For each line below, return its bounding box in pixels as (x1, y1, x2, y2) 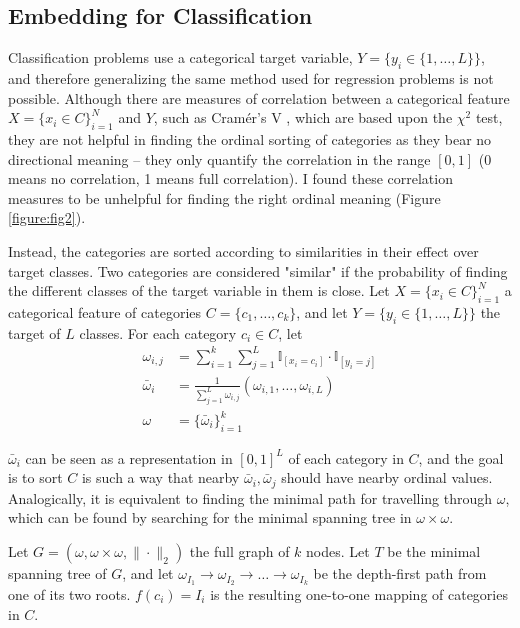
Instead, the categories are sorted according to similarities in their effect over (8, 240, 479, 261)
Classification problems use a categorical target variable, (8, 47, 353, 68)
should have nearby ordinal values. (281, 467, 493, 488)
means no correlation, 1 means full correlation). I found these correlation (8, 168, 453, 189)
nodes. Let (306, 541, 370, 562)
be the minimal (387, 541, 481, 562)
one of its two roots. (8, 583, 131, 604)
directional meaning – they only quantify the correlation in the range (8, 148, 431, 169)
